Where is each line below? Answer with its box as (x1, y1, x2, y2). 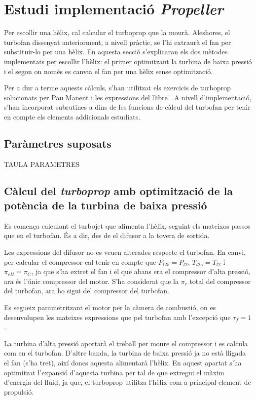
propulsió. (4, 386, 34, 397)
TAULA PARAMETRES (4, 159, 80, 169)
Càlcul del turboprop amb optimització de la (4, 183, 233, 198)
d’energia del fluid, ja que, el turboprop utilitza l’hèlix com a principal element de (4, 377, 251, 387)
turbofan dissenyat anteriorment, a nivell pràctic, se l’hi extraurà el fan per (4, 37, 231, 47)
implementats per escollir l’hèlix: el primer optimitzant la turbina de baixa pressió (4, 56, 252, 66)
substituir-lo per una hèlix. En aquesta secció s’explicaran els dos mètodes (4, 46, 228, 57)
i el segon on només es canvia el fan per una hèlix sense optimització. (4, 66, 213, 76)
